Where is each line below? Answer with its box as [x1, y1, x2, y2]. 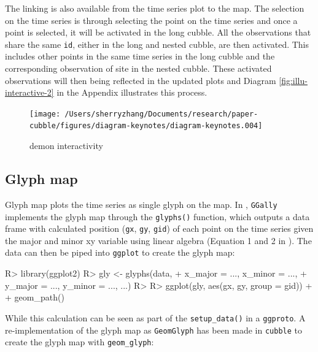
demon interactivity [29, 139, 103, 152]
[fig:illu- [279, 74, 308, 86]
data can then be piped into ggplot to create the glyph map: [5, 246, 235, 259]
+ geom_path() [5, 291, 64, 304]
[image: [29, 109, 61, 118]
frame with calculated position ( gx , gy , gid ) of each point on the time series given [5, 222, 314, 235]
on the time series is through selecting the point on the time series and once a [5, 13, 298, 26]
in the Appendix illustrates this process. [56, 86, 207, 99]
